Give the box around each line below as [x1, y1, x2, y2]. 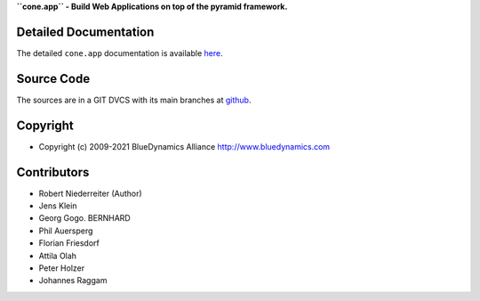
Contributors [16, 165, 90, 180]
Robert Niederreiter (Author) [38, 188, 142, 199]
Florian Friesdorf [38, 238, 100, 248]
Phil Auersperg [38, 225, 93, 236]
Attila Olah [38, 250, 77, 261]
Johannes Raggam [38, 275, 108, 286]
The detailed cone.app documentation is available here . [16, 47, 223, 58]
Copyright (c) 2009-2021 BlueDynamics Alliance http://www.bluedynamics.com [38, 141, 331, 151]
